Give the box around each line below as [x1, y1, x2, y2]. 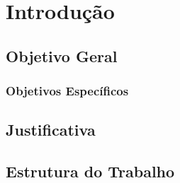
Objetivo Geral [6, 45, 118, 66]
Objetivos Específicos [6, 82, 129, 100]
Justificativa [6, 119, 96, 141]
